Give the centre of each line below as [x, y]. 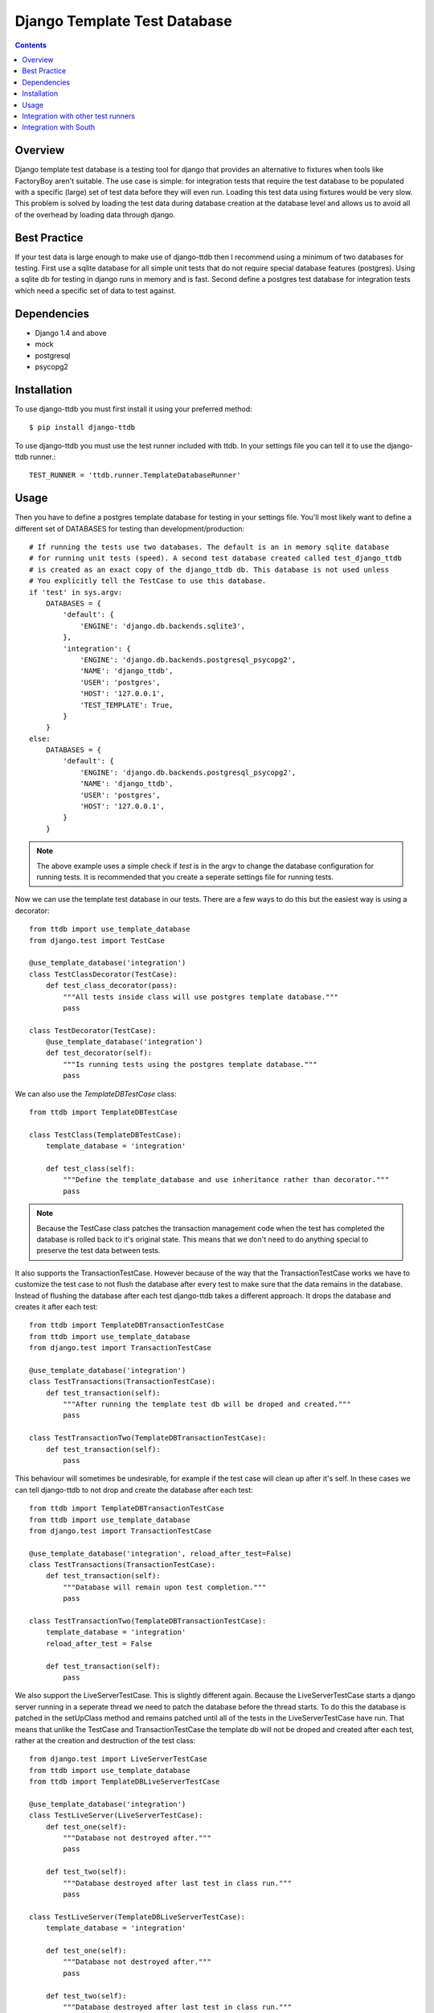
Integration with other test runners [79, 116]
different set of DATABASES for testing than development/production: [130, 528]
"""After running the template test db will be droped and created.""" [207, 1404]
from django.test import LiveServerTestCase [119, 1759]
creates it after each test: [56, 1306]
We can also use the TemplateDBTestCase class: [96, 1093]
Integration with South [59, 127]
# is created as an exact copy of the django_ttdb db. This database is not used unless [209, 569]
